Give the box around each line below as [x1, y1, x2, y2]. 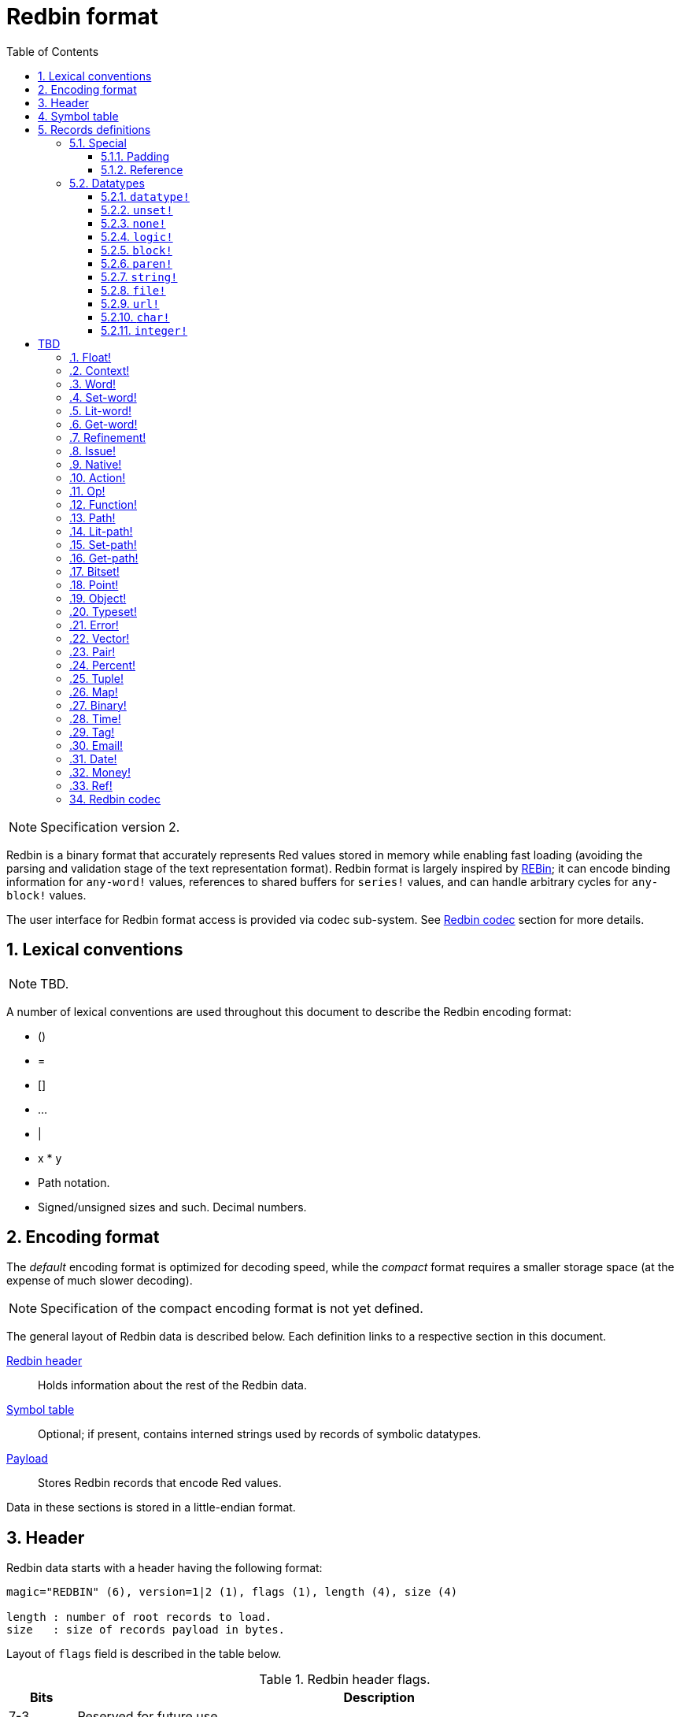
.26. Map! [69, 684, 118, 699]
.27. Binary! [69, 698, 127, 712]
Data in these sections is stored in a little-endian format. [6, 1500, 296, 1515]
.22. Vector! [69, 631, 130, 645]
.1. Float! [69, 350, 112, 364]
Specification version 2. [40, 818, 180, 835]
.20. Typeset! [69, 604, 137, 618]
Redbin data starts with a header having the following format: [6, 1561, 323, 1575]
